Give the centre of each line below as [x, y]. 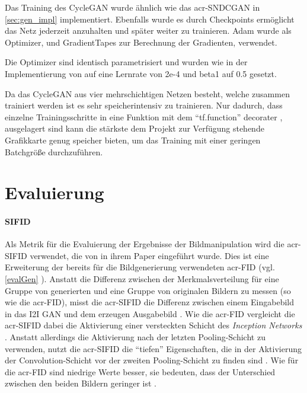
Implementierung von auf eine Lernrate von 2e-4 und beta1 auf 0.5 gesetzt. [141, 73]
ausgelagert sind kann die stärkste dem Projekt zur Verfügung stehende [135, 128]
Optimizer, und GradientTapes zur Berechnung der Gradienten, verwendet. [141, 42]
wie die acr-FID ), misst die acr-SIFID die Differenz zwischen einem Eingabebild [149, 302]
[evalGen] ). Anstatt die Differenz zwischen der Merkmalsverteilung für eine [142, 279]
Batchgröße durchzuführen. [54, 151]
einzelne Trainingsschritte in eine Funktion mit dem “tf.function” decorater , [144, 116]
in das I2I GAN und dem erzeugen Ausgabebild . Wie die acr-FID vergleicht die [150, 313]
